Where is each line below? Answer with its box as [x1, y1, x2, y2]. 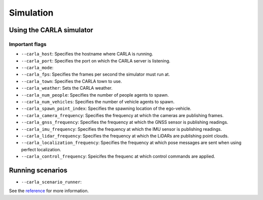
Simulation [9, 7, 54, 18]
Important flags [9, 40, 47, 47]
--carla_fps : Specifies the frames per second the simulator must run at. [21, 71, 170, 78]
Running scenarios [9, 166, 68, 174]
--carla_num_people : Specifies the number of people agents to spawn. [21, 92, 169, 98]
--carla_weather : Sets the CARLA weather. [21, 85, 113, 91]
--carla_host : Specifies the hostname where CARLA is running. [21, 51, 153, 57]
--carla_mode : [21, 65, 54, 71]
